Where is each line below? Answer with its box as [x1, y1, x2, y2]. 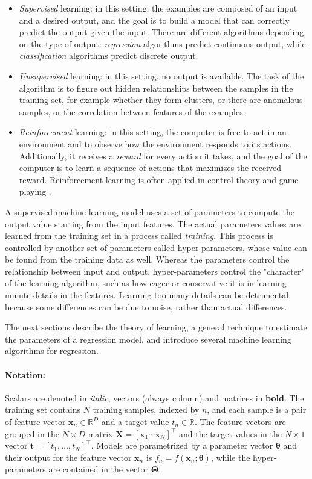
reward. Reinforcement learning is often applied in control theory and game [19, 173, 299, 186]
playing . [19, 185, 51, 198]
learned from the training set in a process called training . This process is [5, 229, 273, 242]
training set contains [5, 403, 81, 416]
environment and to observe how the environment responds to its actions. [19, 137, 291, 150]
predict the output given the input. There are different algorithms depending [19, 25, 304, 38]
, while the [210, 451, 250, 463]
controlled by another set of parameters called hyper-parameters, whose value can [5, 241, 307, 253]
